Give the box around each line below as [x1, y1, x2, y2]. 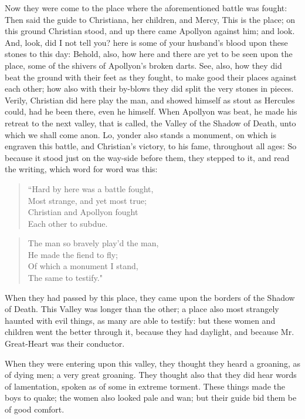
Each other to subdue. [28, 217, 108, 229]
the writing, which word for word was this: [5, 163, 158, 175]
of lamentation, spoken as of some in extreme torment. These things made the [5, 380, 285, 392]
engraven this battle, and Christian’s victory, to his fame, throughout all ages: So [5, 140, 297, 152]
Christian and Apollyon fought [28, 206, 138, 218]
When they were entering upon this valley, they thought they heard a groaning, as [5, 357, 300, 369]
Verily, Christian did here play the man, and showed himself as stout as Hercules [5, 93, 295, 106]
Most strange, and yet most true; [28, 194, 147, 206]
